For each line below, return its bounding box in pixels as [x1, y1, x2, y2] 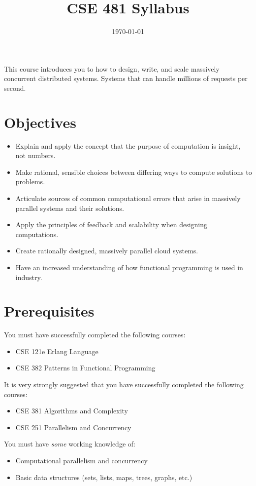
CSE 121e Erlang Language [15, 346, 98, 356]
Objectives [4, 112, 76, 132]
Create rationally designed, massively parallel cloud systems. [15, 245, 198, 256]
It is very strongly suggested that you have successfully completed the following [4, 379, 244, 390]
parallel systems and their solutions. [15, 202, 124, 213]
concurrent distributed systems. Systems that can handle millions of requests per [4, 73, 248, 83]
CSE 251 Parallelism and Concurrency [15, 422, 131, 432]
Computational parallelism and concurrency [15, 455, 148, 466]
